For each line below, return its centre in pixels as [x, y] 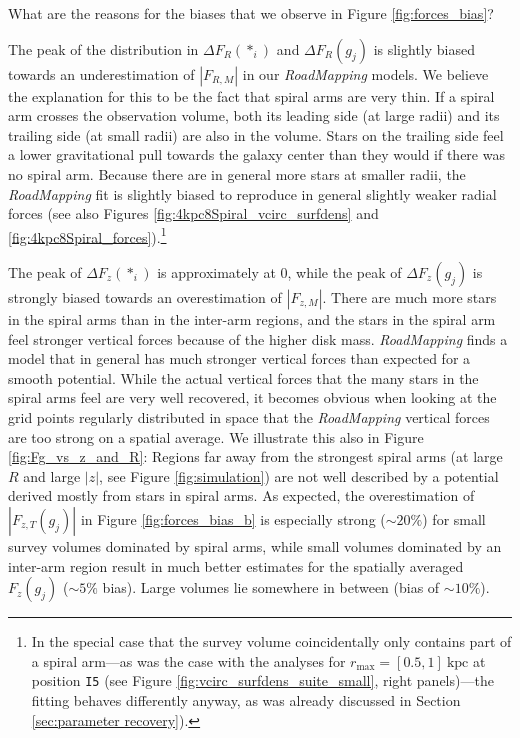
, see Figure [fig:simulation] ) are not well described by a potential [299, 475]
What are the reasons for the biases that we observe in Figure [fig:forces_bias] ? [251, 13]
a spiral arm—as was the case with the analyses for [188, 660]
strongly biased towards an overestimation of [145, 297]
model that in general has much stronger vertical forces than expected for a [239, 358]
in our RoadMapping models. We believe [365, 73]
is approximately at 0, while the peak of [279, 272]
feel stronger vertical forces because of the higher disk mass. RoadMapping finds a [258, 338]
